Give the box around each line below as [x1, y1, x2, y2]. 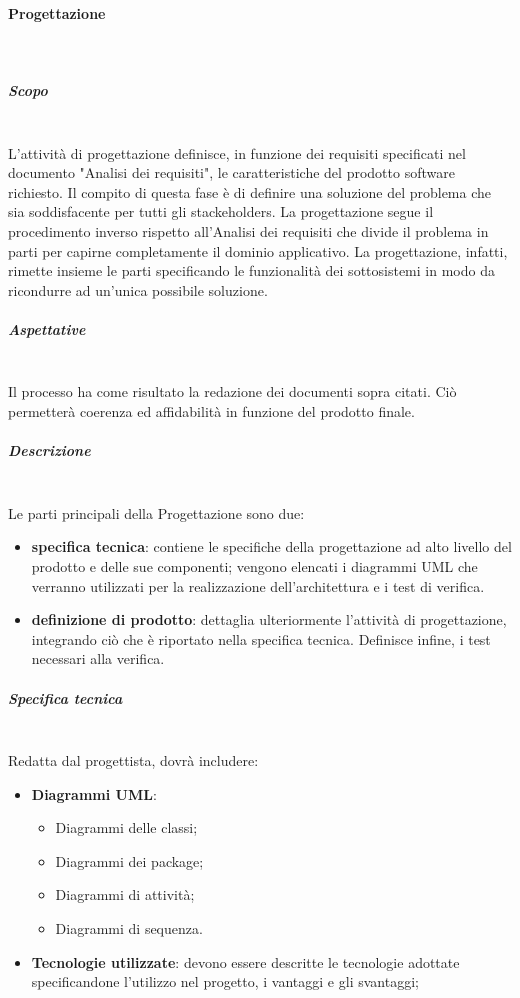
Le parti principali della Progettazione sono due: [8, 502, 305, 523]
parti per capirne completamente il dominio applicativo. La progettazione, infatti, [8, 240, 508, 261]
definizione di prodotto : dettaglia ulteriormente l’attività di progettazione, [31, 609, 507, 630]
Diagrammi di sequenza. [55, 918, 203, 939]
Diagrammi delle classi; [55, 817, 198, 838]
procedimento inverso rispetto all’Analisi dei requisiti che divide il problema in [8, 220, 489, 241]
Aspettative [8, 318, 86, 339]
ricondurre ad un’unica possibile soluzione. [8, 279, 268, 300]
